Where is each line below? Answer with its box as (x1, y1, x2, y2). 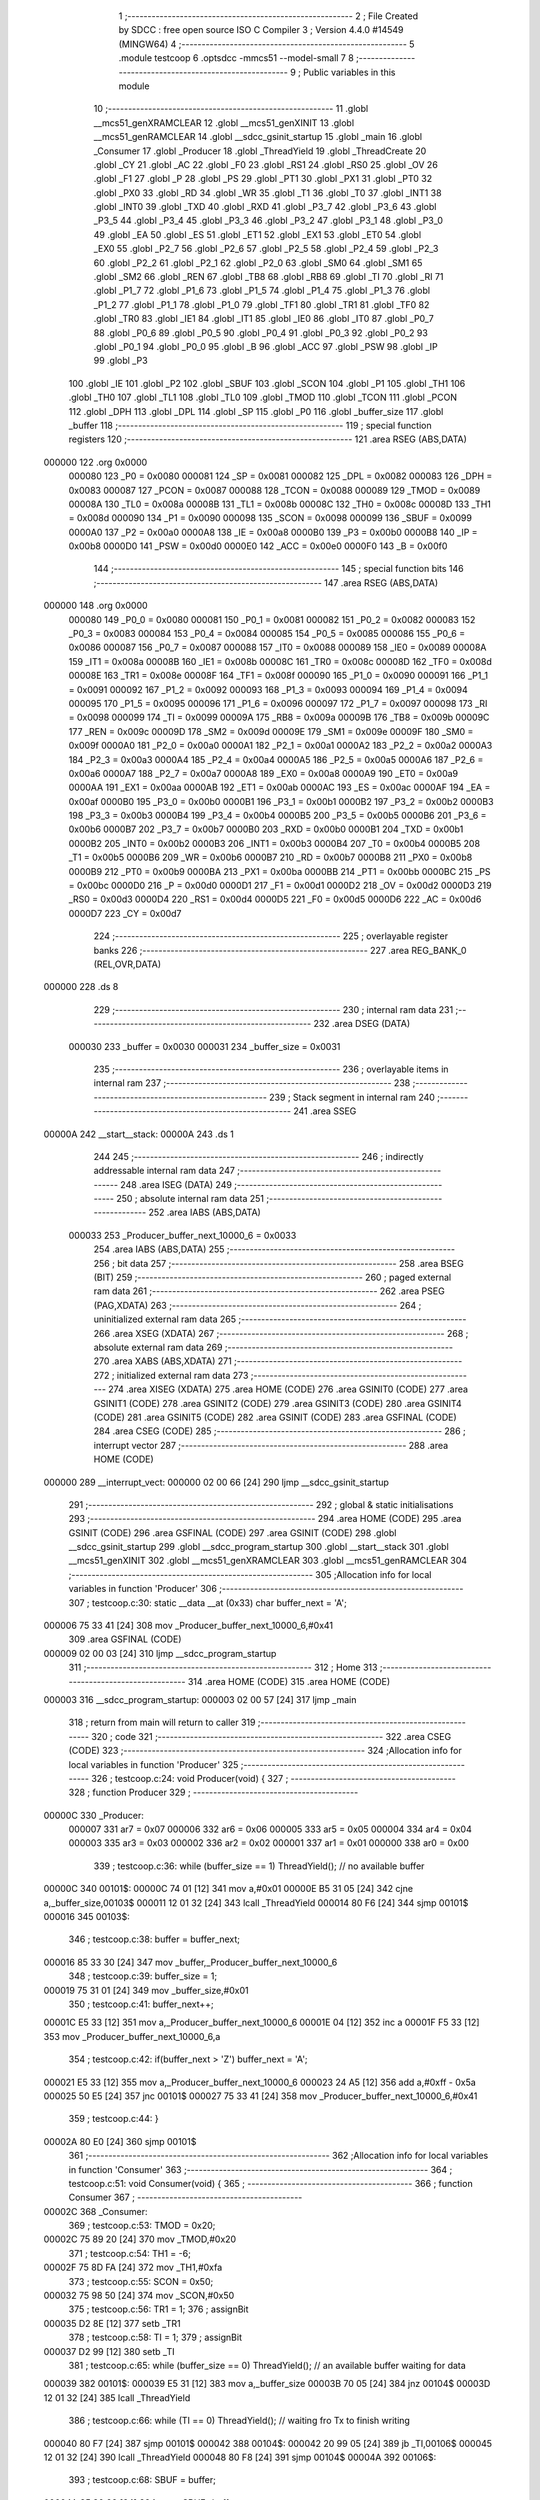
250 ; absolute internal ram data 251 (116, 1193, 265, 1205)
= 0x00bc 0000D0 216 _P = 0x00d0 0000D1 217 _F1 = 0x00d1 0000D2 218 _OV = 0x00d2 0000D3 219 (68, 880, 492, 892)
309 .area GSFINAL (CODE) (68, 1633, 182, 1645)
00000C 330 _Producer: (43, 1809, 144, 1821)
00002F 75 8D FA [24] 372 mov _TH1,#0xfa (43, 2261, 223, 2274)
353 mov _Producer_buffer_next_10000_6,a (43, 2030, 221, 2042)
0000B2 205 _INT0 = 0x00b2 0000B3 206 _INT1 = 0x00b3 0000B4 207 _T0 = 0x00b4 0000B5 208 (68, 837, 480, 849)
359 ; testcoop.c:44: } (68, 2113, 159, 2125)
